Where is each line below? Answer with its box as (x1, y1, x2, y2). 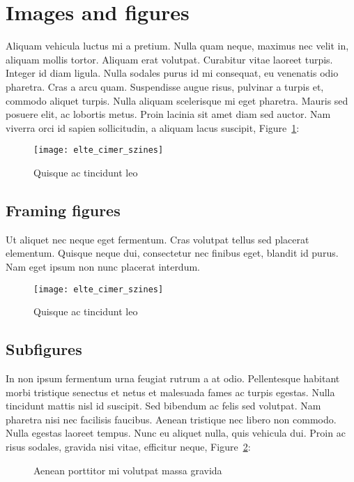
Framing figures (6, 199, 121, 220)
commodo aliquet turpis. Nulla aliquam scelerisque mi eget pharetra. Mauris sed (6, 93, 348, 107)
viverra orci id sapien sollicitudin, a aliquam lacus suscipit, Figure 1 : (6, 120, 300, 135)
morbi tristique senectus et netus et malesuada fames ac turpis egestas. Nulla (6, 384, 335, 399)
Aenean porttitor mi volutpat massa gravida (33, 462, 222, 477)
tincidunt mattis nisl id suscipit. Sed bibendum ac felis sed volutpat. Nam (6, 398, 321, 413)
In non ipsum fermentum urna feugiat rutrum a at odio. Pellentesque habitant (6, 370, 340, 385)
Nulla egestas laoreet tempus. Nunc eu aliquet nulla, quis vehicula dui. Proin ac (6, 425, 346, 440)
